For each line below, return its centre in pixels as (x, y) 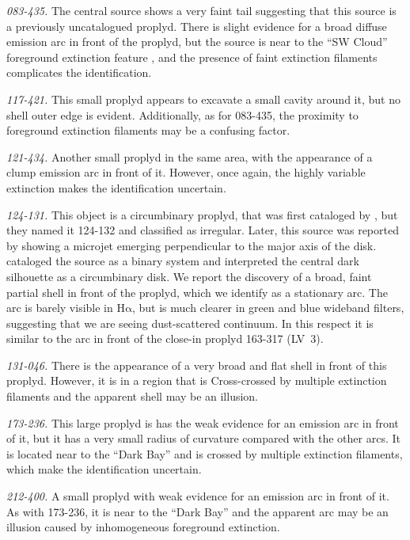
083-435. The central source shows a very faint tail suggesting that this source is (201, 10)
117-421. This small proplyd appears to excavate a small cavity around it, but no (203, 99)
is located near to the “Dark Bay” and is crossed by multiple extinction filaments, (205, 453)
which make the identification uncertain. (104, 469)
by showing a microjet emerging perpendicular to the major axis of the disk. (192, 245)
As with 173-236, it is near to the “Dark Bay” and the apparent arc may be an (197, 511)
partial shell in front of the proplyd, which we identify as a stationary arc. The (197, 292)
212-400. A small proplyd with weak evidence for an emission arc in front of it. (198, 496)
